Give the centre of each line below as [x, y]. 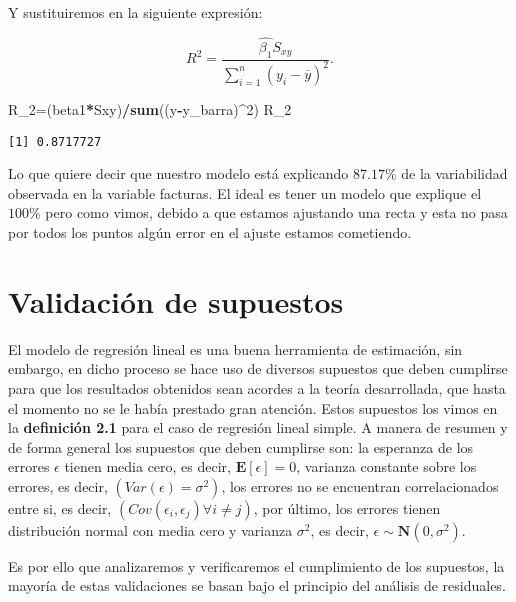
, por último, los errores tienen [347, 507]
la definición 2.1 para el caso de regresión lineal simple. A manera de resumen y [258, 427]
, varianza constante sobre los [386, 466]
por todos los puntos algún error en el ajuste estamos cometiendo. [210, 232]
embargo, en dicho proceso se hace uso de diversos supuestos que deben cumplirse [258, 368]
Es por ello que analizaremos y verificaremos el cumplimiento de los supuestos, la [256, 565]
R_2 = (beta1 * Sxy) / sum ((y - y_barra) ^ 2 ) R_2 [150, 108]
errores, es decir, [58, 485]
